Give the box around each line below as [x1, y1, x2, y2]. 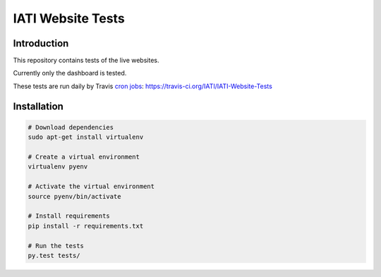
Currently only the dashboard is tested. [13, 69, 127, 78]
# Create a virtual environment [28, 153, 140, 161]
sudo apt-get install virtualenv [28, 133, 144, 141]
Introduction [13, 37, 69, 49]
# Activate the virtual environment [28, 183, 155, 190]
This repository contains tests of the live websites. [13, 56, 159, 65]
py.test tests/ [28, 251, 80, 259]
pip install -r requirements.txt [28, 222, 144, 230]
